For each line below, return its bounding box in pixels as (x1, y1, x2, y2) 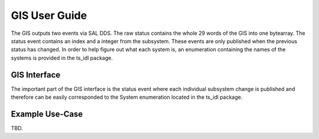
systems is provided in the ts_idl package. (11, 54, 113, 62)
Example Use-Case (11, 109, 83, 119)
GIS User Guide (11, 9, 87, 22)
